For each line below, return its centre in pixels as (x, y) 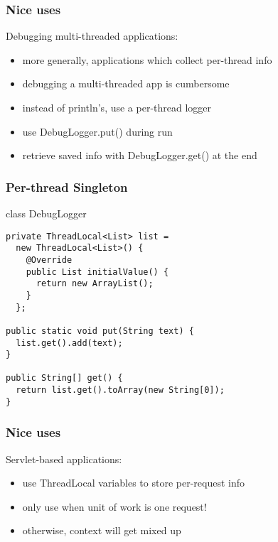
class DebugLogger (46, 213)
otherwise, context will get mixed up (102, 530)
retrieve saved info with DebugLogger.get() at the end (140, 155)
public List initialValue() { (97, 272)
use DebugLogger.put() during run (97, 131)
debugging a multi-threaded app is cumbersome (126, 83)
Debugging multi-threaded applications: (92, 36)
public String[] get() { (64, 378)
